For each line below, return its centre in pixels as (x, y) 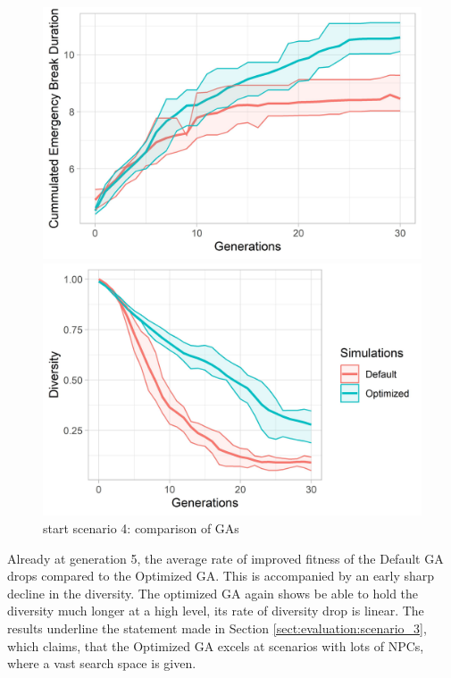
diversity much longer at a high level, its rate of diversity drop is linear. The (216, 611)
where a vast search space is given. (102, 663)
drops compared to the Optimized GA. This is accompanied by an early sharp (221, 576)
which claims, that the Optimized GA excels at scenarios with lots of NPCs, (216, 645)
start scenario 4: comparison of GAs (141, 527)
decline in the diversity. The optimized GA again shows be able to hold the (213, 593)
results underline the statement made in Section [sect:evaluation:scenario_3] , (217, 628)
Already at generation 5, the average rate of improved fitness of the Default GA (225, 558)
